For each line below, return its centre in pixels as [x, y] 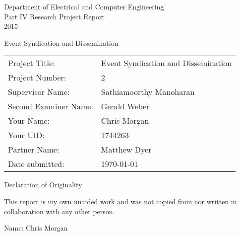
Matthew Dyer [126, 150]
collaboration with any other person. [60, 211]
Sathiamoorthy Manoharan [148, 92]
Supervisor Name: [39, 92]
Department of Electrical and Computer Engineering [84, 6]
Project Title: [31, 63]
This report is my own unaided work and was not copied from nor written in [120, 201]
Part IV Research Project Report [54, 16]
